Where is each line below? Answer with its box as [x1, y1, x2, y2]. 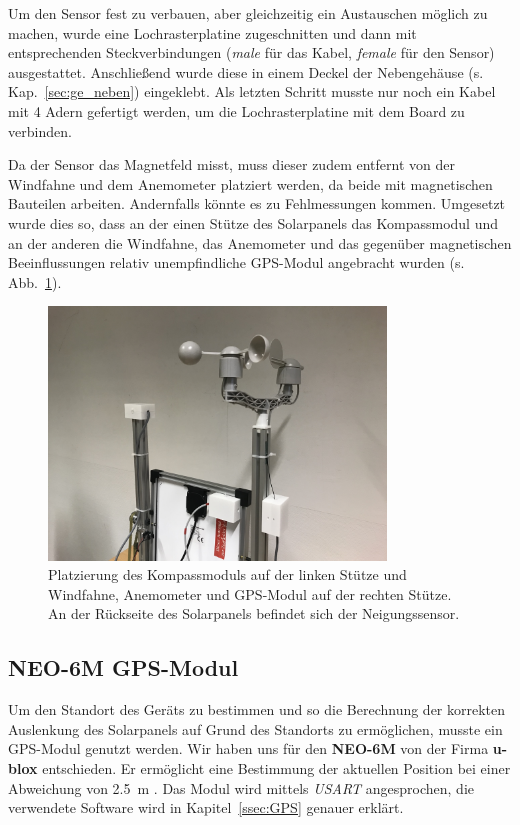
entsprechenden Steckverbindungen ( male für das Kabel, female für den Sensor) [8, 42, 495, 63]
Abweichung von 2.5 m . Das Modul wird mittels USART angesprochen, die [8, 777, 475, 798]
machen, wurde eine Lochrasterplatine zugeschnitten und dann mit [8, 22, 417, 43]
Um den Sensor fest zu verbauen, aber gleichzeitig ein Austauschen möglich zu [8, 3, 488, 23]
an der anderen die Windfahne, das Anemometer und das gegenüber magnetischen [8, 232, 512, 253]
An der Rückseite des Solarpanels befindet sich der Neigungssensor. [48, 603, 460, 624]
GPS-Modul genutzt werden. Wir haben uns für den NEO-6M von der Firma [8, 738, 489, 759]
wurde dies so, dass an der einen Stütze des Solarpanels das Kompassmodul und [8, 212, 499, 233]
